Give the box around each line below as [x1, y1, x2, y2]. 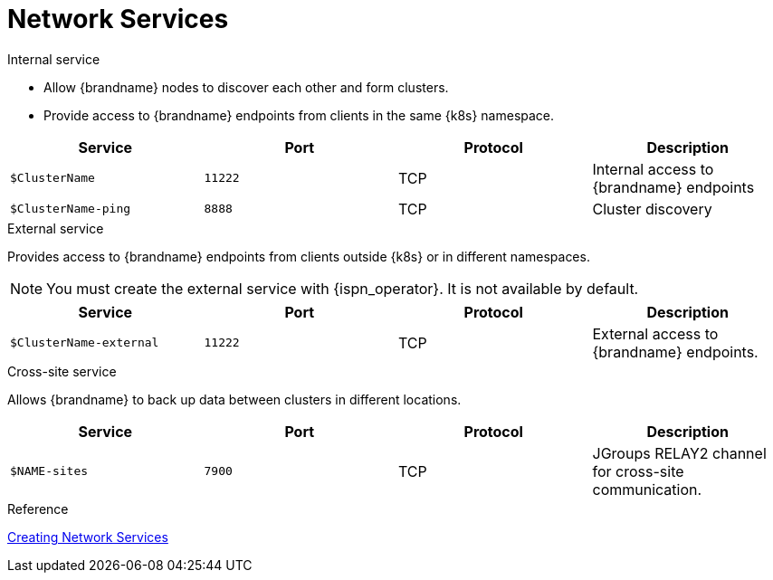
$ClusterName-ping [10, 202, 131, 216]
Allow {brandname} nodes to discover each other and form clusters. [43, 79, 449, 95]
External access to [592, 324, 719, 343]
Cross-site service [7, 363, 117, 379]
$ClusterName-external [10, 336, 159, 350]
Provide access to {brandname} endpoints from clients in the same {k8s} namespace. [43, 107, 555, 123]
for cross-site [592, 461, 684, 480]
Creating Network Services [7, 528, 168, 545]
